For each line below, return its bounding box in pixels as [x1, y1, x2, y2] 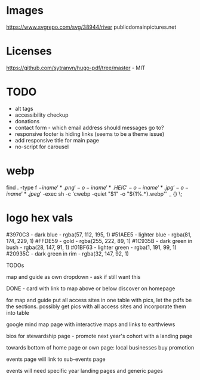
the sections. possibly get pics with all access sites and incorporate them [6, 303, 186, 310]
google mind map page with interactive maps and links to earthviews [6, 321, 176, 328]
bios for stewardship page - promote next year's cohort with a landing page [6, 332, 193, 339]
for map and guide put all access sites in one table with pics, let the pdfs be [6, 296, 192, 303]
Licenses [6, 44, 53, 58]
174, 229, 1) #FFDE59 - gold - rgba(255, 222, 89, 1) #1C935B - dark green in [6, 237, 193, 244]
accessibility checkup [14, 111, 69, 118]
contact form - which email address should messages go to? [14, 124, 164, 131]
